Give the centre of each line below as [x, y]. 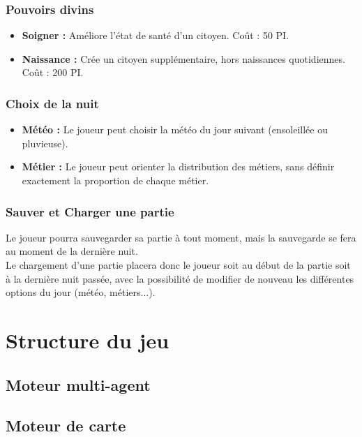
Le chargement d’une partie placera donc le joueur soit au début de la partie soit [178, 265]
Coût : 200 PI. [53, 72]
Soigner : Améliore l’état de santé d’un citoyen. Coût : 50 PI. [156, 35]
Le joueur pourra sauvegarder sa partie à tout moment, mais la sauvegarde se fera [181, 237]
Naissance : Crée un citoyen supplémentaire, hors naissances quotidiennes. [183, 58]
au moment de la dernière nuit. [72, 251]
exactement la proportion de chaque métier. [115, 180]
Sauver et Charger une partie [90, 211]
